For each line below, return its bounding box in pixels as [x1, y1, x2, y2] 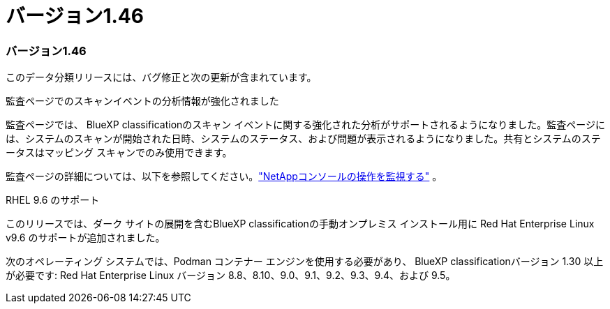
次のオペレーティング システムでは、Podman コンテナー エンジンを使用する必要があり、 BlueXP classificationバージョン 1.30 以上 [6, 255, 604, 268]
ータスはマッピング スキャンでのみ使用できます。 [6, 146, 232, 159]
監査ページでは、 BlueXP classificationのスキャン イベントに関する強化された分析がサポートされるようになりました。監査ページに [6, 119, 605, 131]
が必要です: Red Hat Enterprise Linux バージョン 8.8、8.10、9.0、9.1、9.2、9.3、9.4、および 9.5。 [6, 269, 456, 282]
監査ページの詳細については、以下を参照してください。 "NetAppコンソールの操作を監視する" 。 [6, 170, 442, 183]
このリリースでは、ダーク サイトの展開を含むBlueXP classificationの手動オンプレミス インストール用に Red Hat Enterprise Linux [6, 218, 595, 230]
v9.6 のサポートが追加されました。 [6, 232, 165, 244]
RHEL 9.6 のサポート [6, 194, 100, 206]
